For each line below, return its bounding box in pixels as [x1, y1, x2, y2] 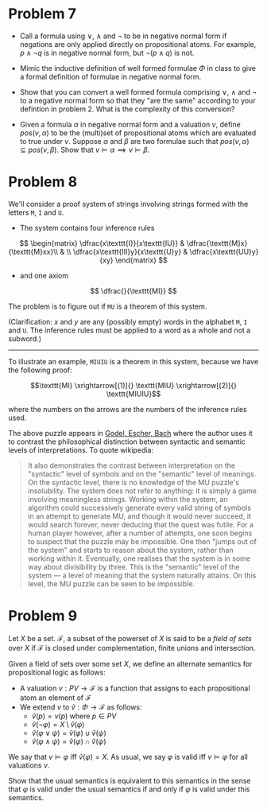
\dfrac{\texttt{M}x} [186, 238, 248, 247]
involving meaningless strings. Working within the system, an [27, 494, 228, 504]
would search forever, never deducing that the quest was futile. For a [27, 519, 254, 529]
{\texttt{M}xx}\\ [8, 247, 59, 256]
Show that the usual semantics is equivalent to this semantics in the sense [8, 776, 252, 785]
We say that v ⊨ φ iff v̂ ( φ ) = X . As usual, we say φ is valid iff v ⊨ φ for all [8, 752, 248, 761]
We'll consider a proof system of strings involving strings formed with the [8, 199, 249, 208]
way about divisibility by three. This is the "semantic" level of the [27, 562, 240, 571]
